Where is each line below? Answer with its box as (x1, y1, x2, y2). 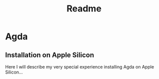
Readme (66, 3, 101, 14)
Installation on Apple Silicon (5, 51, 94, 59)
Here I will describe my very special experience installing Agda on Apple (5, 64, 154, 70)
